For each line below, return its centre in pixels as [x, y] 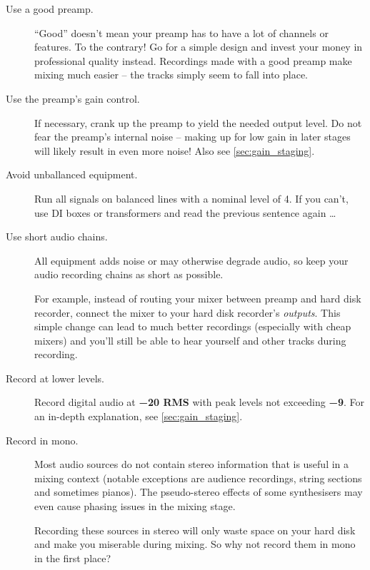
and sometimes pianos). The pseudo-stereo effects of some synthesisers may [199, 492]
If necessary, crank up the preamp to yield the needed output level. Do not [198, 122]
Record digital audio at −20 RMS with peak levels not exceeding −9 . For [200, 402]
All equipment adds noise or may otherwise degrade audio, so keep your [191, 260]
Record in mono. [42, 440]
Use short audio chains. [57, 236]
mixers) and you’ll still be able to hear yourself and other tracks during [190, 340]
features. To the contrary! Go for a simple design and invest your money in [199, 47]
